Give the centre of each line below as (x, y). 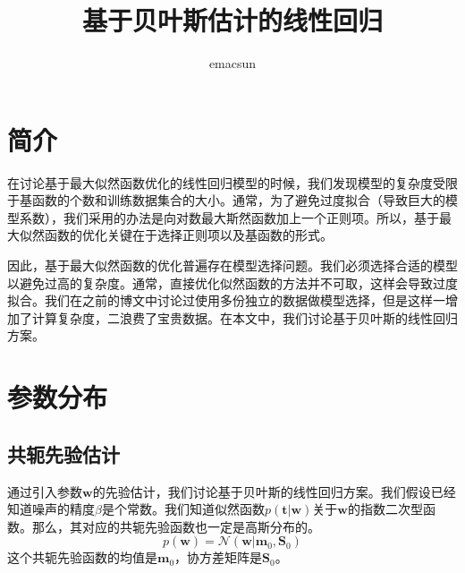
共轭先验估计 (63, 453)
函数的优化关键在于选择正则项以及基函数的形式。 (188, 235)
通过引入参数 (45, 491)
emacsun (232, 63)
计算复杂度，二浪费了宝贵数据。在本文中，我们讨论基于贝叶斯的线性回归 (245, 317)
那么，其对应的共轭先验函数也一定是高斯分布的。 (176, 526)
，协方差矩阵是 (219, 557)
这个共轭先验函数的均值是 (82, 557)
